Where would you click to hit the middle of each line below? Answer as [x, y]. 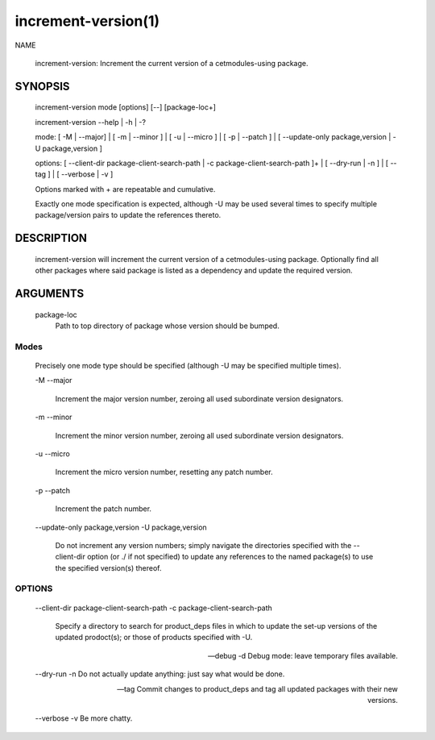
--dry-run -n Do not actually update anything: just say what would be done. [160, 674]
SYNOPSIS [42, 86]
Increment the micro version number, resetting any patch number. [164, 472]
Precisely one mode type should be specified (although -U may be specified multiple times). [188, 366]
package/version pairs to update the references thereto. [128, 215]
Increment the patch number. [104, 509]
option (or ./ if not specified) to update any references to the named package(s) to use [230, 557]
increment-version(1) [87, 21]
